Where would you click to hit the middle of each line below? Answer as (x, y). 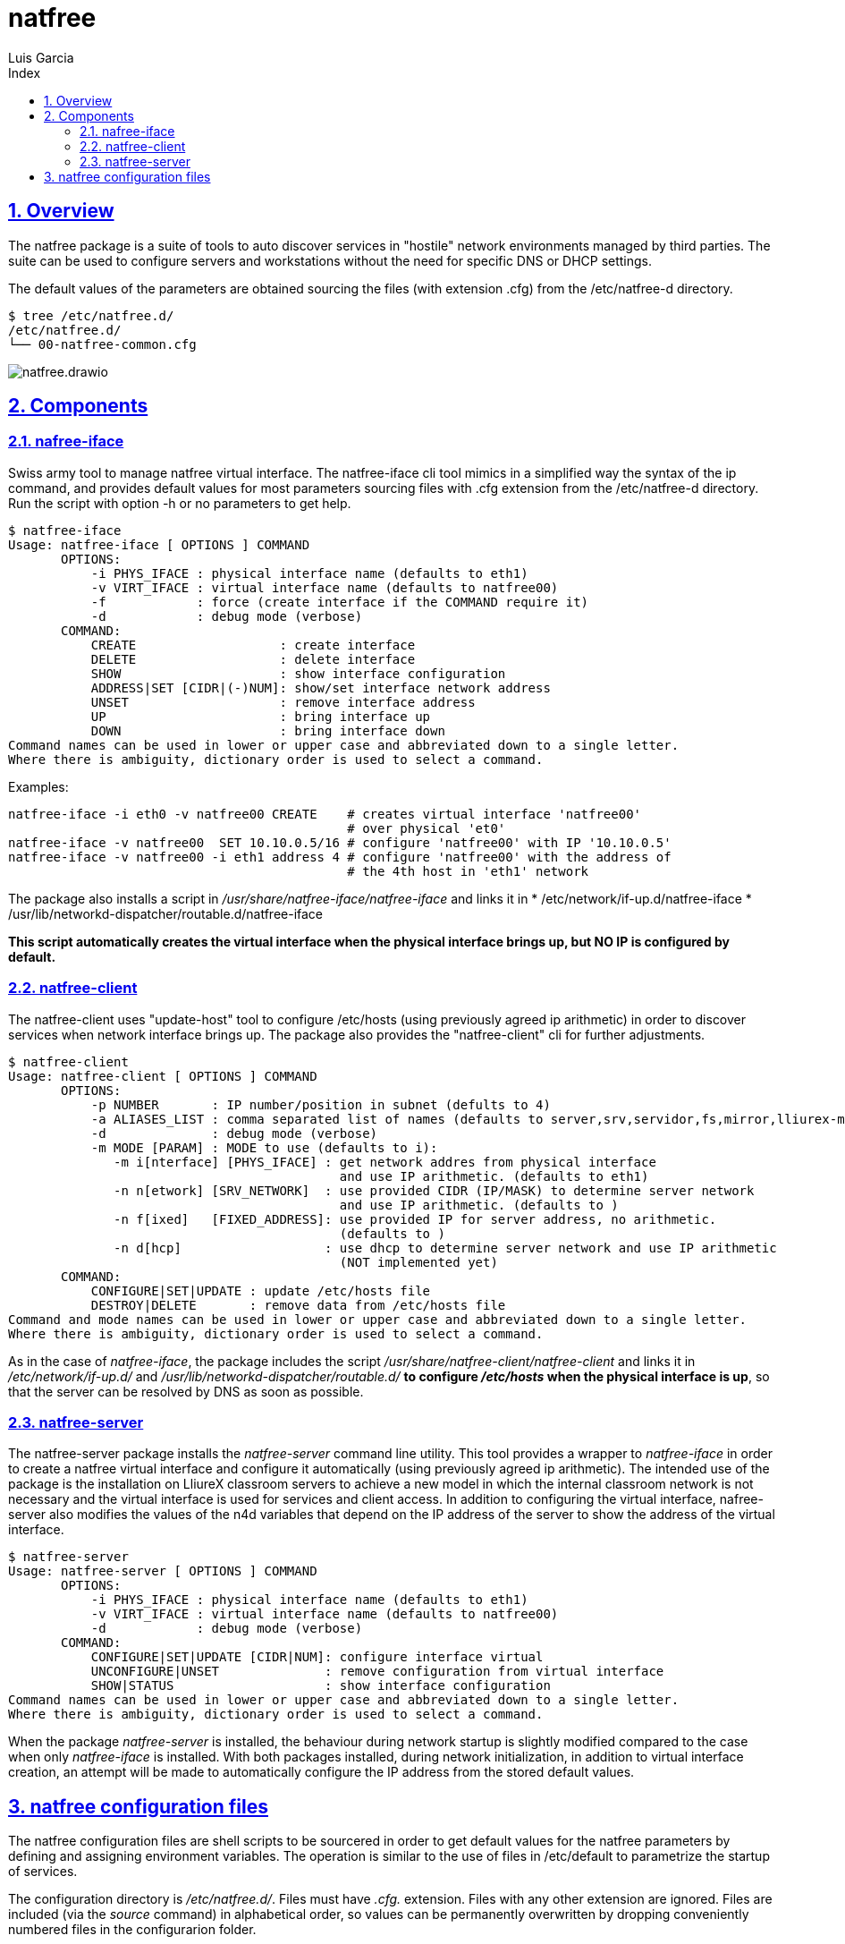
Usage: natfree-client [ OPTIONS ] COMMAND (163, 1076)
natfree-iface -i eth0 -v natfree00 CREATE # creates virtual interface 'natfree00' (325, 814)
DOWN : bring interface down (268, 730)
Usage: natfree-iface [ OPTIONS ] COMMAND (159, 544)
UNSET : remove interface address (283, 702)
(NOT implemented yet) (418, 1262)
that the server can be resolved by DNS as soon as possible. (186, 1391)
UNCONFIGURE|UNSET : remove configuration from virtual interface (377, 1672)
